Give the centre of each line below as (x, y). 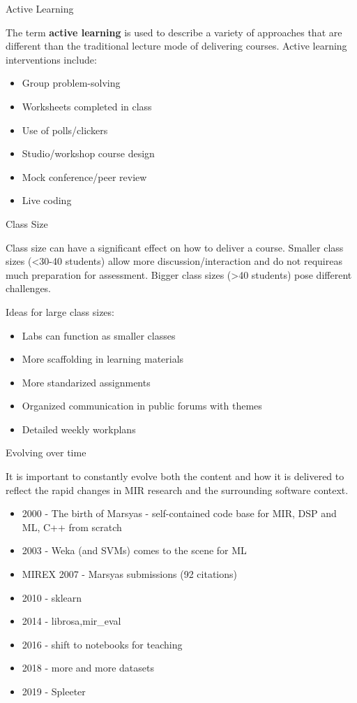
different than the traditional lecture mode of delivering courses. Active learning (176, 46)
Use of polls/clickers (65, 130)
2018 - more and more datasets (88, 668)
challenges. (29, 288)
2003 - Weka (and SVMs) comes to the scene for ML (134, 550)
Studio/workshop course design (88, 153)
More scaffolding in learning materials (103, 359)
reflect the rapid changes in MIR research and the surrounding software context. (177, 490)
